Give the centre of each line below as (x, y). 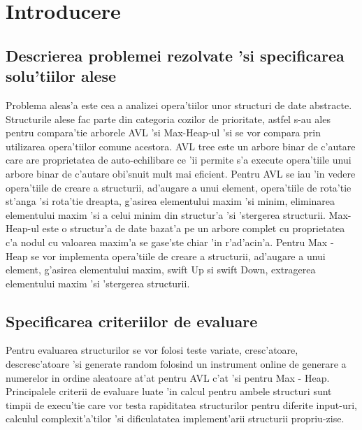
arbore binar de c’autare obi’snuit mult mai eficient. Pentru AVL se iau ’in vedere (181, 173)
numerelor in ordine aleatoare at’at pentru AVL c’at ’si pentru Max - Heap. (168, 377)
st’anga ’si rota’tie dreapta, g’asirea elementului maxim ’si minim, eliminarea (171, 201)
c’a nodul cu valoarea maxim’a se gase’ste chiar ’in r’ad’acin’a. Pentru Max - (170, 242)
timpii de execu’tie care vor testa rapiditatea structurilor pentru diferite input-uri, (182, 404)
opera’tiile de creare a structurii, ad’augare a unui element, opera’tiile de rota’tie (179, 187)
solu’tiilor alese (61, 76)
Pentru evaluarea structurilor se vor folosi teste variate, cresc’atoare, (152, 350)
